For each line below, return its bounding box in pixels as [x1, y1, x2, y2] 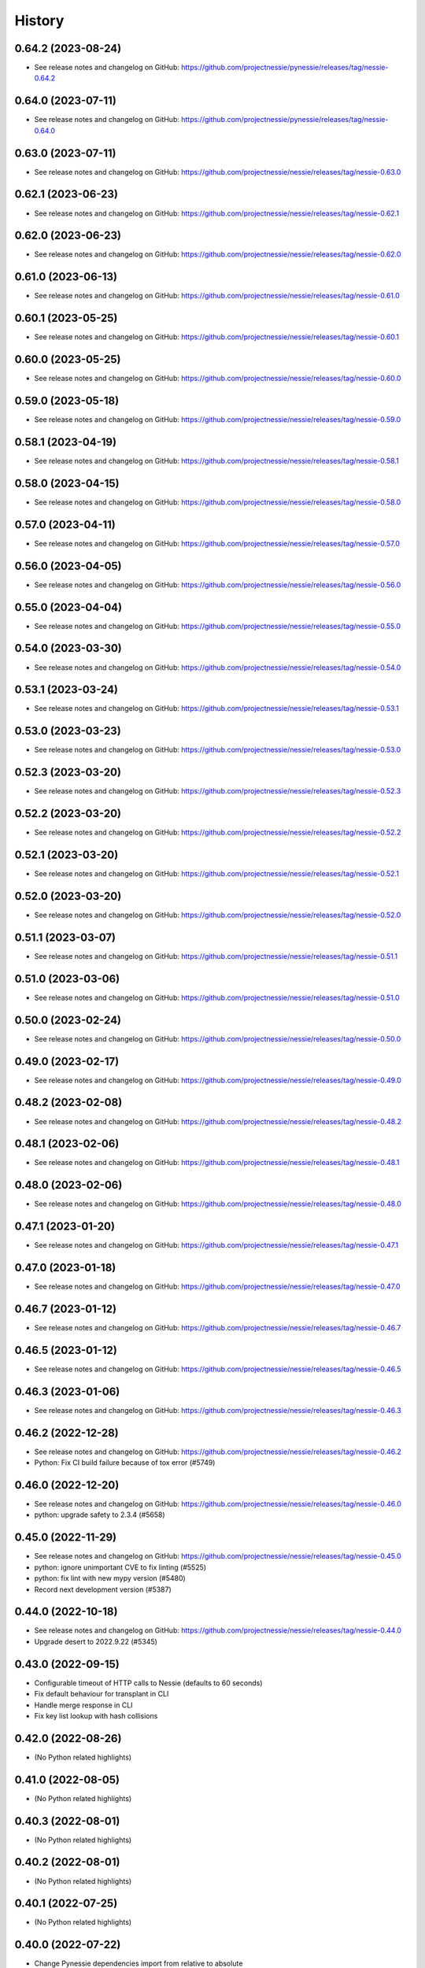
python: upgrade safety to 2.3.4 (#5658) [34, 1510, 165, 1519]
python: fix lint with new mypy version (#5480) [34, 1574, 187, 1583]
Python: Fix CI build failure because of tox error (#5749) [34, 1458, 216, 1467]
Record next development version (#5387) [34, 1585, 172, 1594]
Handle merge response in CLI [34, 1700, 133, 1710]
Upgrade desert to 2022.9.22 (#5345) [34, 1637, 157, 1646]
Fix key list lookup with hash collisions [34, 1711, 158, 1720]
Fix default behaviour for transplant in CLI [34, 1689, 169, 1699]
